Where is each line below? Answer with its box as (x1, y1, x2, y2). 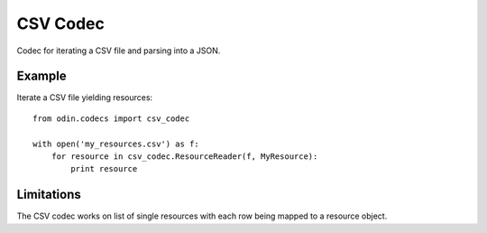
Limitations (16, 187, 81, 202)
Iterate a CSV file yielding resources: (16, 92, 153, 103)
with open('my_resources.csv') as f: (32, 138, 200, 149)
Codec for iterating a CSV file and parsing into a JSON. (16, 45, 221, 56)
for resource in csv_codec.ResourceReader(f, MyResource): (51, 152, 318, 162)
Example (16, 69, 67, 84)
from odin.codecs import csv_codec (32, 113, 190, 124)
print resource (70, 163, 138, 174)
